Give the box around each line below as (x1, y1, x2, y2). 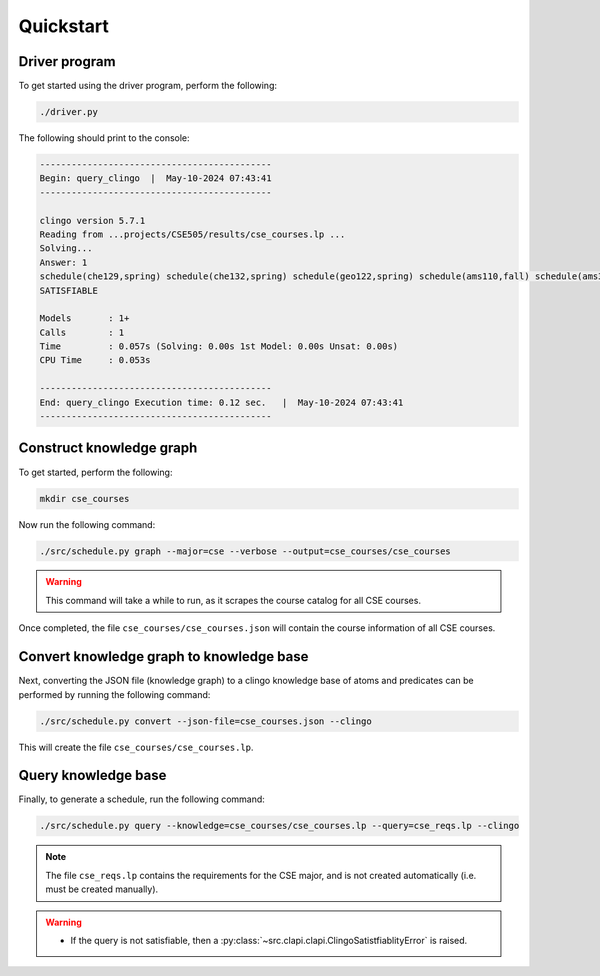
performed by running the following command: (18, 688, 211, 700)
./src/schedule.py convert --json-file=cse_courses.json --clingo (39, 715, 372, 727)
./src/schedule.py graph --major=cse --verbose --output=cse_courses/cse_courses (39, 545, 452, 557)
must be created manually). (45, 883, 159, 895)
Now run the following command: (18, 518, 156, 530)
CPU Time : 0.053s (39, 355, 151, 366)
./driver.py (39, 106, 99, 118)
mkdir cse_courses (39, 493, 130, 504)
